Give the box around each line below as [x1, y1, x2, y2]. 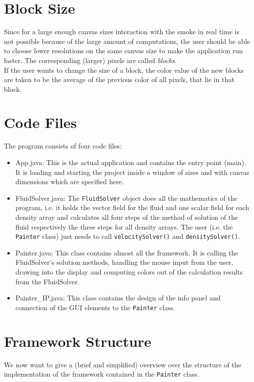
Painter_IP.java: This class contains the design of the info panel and [15, 293, 221, 303]
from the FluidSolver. [15, 276, 80, 286]
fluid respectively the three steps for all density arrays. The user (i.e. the [15, 221, 233, 232]
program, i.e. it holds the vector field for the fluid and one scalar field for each [15, 202, 250, 212]
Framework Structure [4, 331, 151, 351]
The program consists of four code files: [4, 141, 122, 151]
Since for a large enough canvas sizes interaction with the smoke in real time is [4, 26, 239, 37]
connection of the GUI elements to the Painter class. [15, 302, 175, 312]
